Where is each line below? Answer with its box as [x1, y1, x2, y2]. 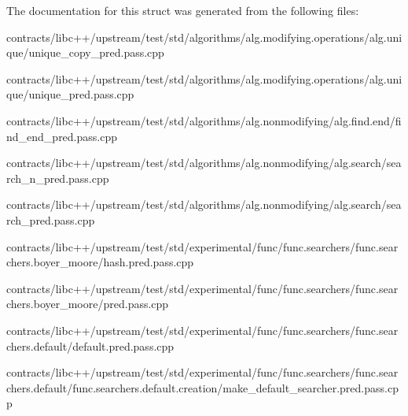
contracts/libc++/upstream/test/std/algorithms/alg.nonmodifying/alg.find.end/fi [6, 112, 402, 128]
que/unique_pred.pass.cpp [6, 86, 134, 102]
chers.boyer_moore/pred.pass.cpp [6, 295, 169, 312]
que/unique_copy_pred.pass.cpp [6, 44, 164, 61]
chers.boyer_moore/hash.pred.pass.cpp [6, 254, 194, 270]
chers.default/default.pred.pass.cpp [6, 337, 175, 354]
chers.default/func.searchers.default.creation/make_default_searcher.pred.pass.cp [6, 379, 399, 396]
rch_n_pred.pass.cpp [6, 169, 109, 186]
